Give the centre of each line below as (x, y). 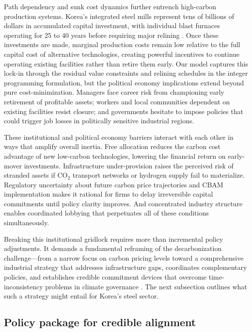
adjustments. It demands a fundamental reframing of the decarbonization (113, 248)
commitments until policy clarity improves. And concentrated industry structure (123, 203)
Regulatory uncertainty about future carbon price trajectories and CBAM (114, 184)
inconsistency (24, 286)
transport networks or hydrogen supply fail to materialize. (158, 175)
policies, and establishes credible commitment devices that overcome (105, 277)
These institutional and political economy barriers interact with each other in (119, 137)
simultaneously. (27, 223)
